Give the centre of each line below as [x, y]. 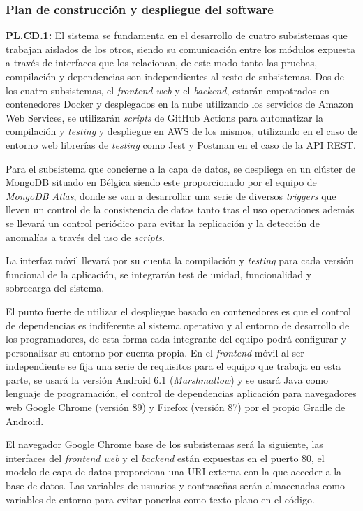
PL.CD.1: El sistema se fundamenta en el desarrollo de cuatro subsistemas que [177, 35]
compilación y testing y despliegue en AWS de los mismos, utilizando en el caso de [181, 131]
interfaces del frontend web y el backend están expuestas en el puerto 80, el [165, 458]
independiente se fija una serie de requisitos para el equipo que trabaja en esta [173, 366]
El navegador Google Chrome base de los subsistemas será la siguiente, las [164, 444]
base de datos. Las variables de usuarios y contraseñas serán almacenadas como [175, 485]
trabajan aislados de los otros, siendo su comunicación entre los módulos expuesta [180, 49]
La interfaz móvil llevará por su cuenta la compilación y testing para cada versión [180, 260]
